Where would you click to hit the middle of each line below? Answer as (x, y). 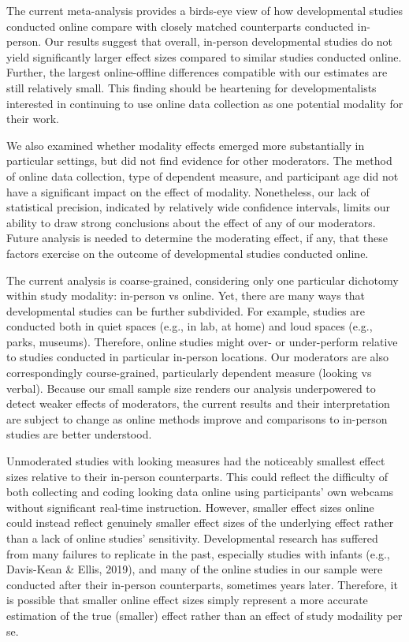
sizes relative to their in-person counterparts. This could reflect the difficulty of (197, 476)
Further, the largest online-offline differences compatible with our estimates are (197, 72)
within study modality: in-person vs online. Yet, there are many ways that (186, 295)
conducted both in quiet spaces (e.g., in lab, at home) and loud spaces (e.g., (190, 326)
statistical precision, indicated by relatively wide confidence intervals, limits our (199, 207)
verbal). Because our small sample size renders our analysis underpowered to (191, 388)
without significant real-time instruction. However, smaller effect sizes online (190, 507)
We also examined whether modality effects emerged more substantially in (186, 145)
